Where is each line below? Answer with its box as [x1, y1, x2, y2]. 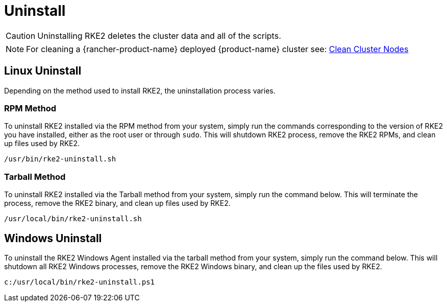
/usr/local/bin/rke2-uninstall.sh [4, 215, 142, 223]
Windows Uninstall [4, 231, 102, 245]
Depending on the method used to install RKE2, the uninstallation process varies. [4, 86, 276, 95]
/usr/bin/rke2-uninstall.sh [4, 155, 116, 163]
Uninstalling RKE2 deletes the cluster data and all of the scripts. [37, 30, 281, 41]
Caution [6, 30, 36, 41]
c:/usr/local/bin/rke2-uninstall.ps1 [4, 277, 155, 286]
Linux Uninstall [4, 64, 82, 78]
